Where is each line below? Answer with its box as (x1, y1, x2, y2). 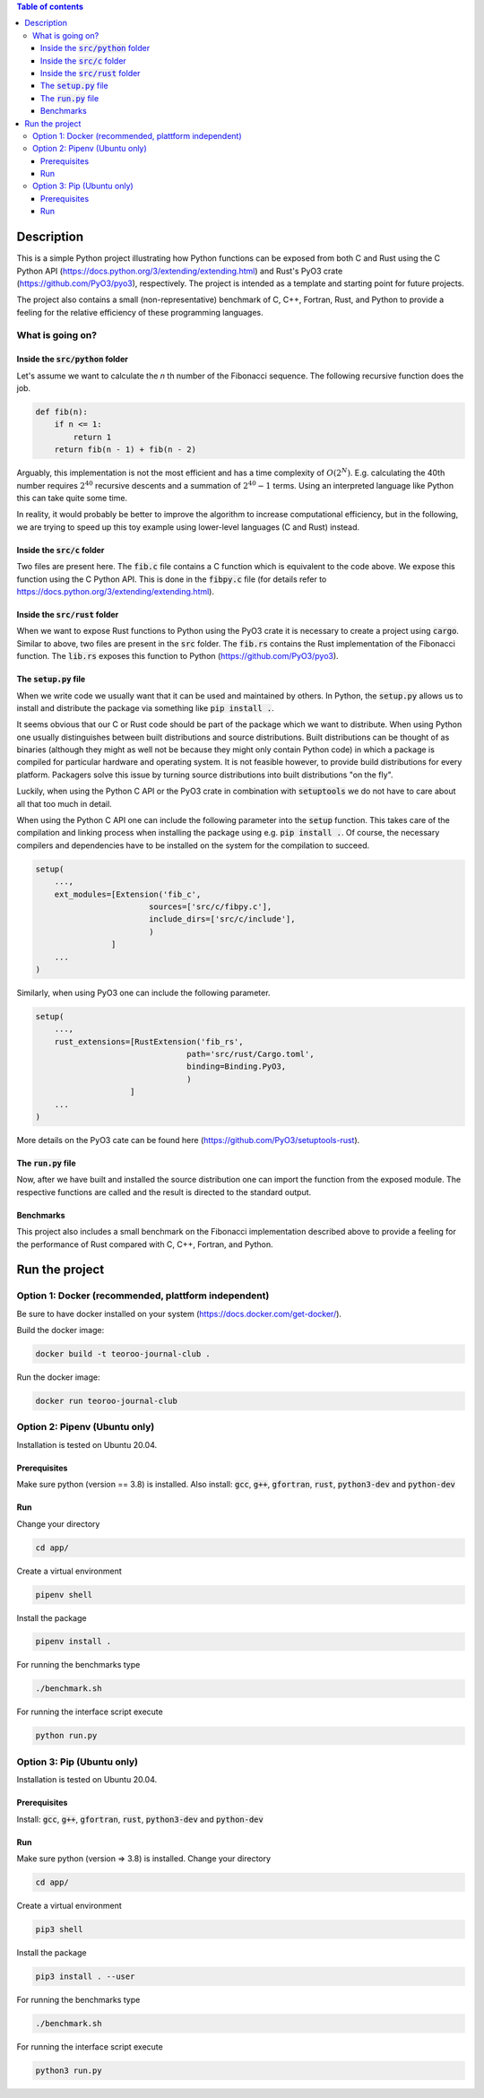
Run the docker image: (16, 1372, 100, 1383)
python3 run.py (35, 2065, 102, 2076)
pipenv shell (35, 1590, 93, 1600)
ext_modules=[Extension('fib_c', (54, 889, 202, 899)
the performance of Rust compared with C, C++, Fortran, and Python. (16, 1238, 273, 1250)
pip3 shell (35, 1924, 83, 1934)
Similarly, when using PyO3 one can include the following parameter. (16, 987, 271, 998)
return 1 (73, 431, 112, 442)
